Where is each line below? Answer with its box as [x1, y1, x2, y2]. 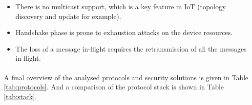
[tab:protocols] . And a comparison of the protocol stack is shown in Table [4, 82, 224, 92]
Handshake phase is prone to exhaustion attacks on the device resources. [15, 27, 233, 37]
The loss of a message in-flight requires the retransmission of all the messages [15, 43, 247, 53]
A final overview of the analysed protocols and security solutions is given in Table [4, 72, 249, 82]
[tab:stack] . [4, 91, 37, 101]
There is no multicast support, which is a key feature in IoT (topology [15, 1, 226, 11]
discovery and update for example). [15, 11, 121, 21]
